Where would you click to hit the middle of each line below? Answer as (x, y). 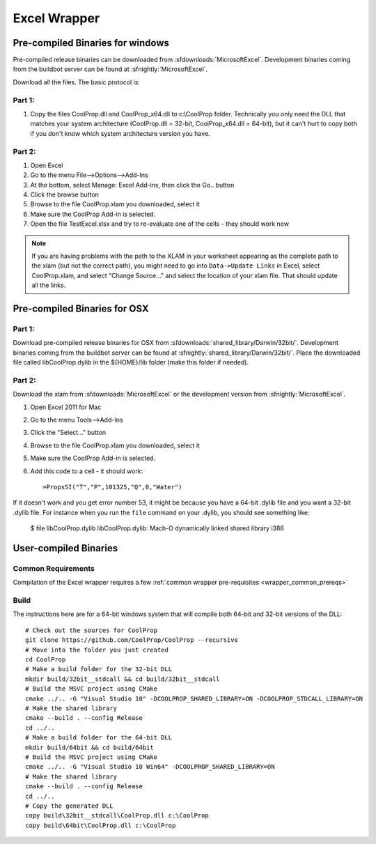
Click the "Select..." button (68, 433)
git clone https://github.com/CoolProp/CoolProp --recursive (132, 640)
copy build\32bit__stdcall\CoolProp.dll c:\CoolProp (117, 816)
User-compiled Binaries (65, 548)
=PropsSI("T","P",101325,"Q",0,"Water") (112, 487)
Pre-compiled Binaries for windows (91, 43)
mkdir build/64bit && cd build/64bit (90, 747)
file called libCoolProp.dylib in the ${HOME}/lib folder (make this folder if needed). (131, 362)
